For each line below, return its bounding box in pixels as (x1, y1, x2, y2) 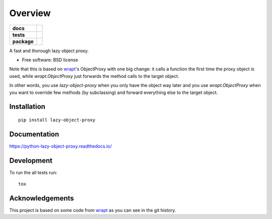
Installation (9, 102, 45, 111)
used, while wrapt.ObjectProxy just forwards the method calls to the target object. (9, 73, 179, 79)
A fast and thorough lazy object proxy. (9, 48, 89, 54)
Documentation (9, 130, 59, 138)
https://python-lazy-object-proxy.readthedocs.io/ (9, 143, 112, 149)
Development (9, 156, 53, 165)
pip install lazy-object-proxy (18, 117, 96, 123)
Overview (9, 8, 51, 19)
